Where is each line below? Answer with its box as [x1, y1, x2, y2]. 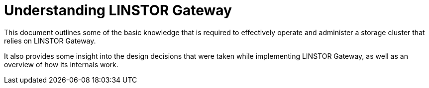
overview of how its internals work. [4, 60, 118, 69]
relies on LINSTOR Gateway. [4, 36, 96, 45]
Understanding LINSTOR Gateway [4, 2, 232, 19]
